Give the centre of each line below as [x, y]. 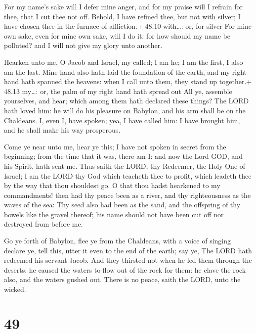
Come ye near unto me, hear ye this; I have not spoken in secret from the [115, 146]
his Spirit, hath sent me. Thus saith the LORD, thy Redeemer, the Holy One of [125, 166]
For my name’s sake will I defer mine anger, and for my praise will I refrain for [123, 6]
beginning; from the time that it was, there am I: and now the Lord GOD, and [123, 156]
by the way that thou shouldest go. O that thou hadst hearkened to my [112, 185]
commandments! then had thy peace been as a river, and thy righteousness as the [128, 195]
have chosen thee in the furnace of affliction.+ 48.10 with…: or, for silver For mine [128, 26]
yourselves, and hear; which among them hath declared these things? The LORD [127, 101]
